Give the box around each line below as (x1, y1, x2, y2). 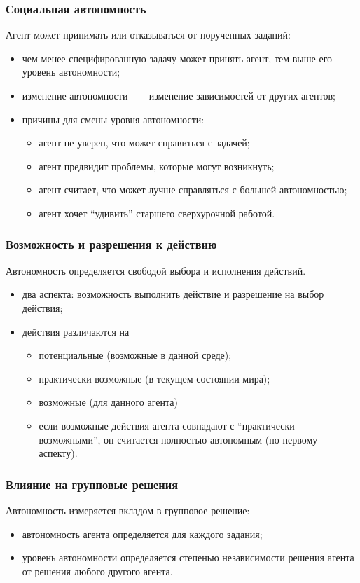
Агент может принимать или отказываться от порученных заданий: (6, 27, 291, 42)
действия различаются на (22, 324, 130, 338)
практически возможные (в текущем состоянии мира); (39, 371, 270, 385)
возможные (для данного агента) (39, 395, 178, 409)
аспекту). (39, 446, 78, 460)
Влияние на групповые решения (6, 475, 178, 493)
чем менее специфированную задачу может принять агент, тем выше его (22, 50, 333, 65)
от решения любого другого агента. (22, 563, 173, 578)
